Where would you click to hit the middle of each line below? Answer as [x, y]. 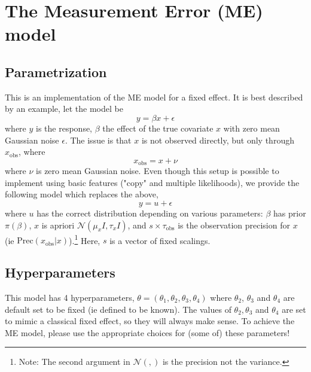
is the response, [64, 128]
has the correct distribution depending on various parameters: [150, 213]
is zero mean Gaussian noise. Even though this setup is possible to [158, 171]
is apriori [58, 225]
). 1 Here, [85, 239]
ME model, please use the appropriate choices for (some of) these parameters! [147, 332]
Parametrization [56, 71]
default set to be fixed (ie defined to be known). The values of [118, 309]
